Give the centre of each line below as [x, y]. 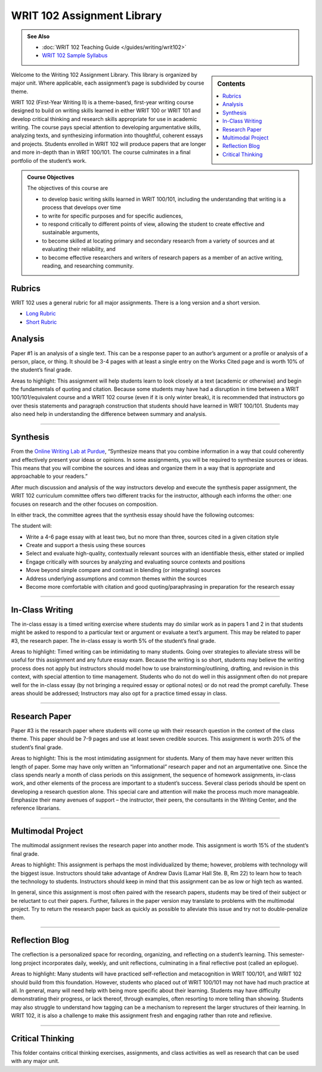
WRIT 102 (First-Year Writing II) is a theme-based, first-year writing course [102, 102]
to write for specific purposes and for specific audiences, [112, 216]
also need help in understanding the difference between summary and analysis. [109, 414]
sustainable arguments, [71, 232]
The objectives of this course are [68, 188]
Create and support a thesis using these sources [86, 545]
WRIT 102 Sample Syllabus [75, 55]
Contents [231, 83]
